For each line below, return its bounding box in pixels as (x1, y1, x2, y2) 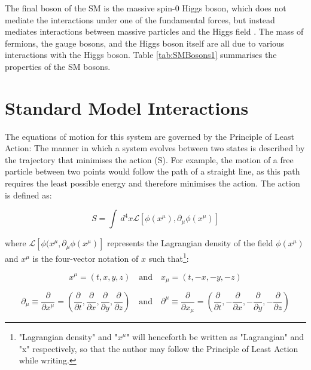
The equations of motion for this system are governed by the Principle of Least (5, 130, 294, 142)
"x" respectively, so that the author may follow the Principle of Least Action (19, 342, 298, 354)
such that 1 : (148, 250, 189, 264)
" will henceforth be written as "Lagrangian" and (126, 331, 304, 343)
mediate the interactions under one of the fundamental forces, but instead (5, 13, 275, 26)
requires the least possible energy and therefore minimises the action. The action (5, 177, 300, 189)
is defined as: (5, 188, 52, 201)
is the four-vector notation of (32, 252, 139, 264)
